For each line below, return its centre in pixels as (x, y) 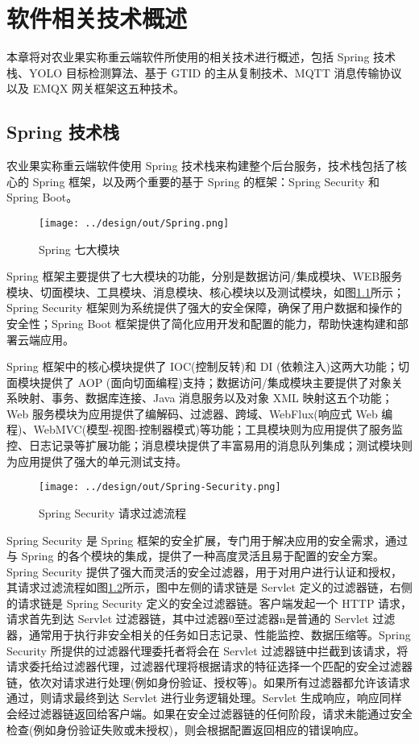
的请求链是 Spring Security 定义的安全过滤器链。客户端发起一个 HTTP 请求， (209, 603)
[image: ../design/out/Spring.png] (134, 223)
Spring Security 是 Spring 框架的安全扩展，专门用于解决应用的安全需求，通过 (207, 540)
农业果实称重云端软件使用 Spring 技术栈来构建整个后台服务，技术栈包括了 (201, 166)
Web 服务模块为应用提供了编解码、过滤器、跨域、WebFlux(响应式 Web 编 (200, 413)
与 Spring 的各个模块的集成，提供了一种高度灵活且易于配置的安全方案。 (196, 556)
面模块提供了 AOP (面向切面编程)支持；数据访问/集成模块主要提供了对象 (199, 382)
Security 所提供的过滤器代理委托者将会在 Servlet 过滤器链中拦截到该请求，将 (207, 650)
